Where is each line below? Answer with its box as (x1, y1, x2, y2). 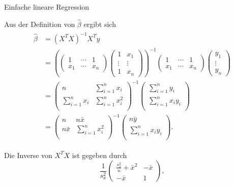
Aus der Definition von (4, 18, 75, 29)
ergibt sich (83, 18, 116, 29)
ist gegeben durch (72, 149, 127, 160)
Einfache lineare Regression (4, 2, 90, 12)
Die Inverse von (4, 149, 52, 160)
